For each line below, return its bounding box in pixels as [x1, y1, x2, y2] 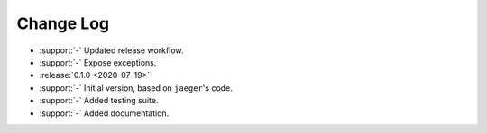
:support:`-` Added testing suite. [39, 95, 159, 106]
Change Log [16, 13, 110, 33]
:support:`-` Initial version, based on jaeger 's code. [39, 82, 234, 93]
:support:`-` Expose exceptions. [39, 57, 157, 67]
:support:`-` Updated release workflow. [39, 45, 184, 56]
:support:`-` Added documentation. [39, 108, 170, 119]
